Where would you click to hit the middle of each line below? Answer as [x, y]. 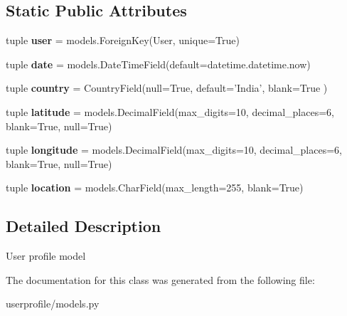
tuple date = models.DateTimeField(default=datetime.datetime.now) [158, 64]
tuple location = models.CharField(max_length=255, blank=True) [155, 188]
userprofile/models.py [53, 304]
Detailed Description [84, 226]
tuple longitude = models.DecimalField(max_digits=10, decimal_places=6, [174, 150]
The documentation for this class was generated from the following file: [160, 279]
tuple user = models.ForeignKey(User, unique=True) [123, 40]
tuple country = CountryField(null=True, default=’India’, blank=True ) [167, 88]
